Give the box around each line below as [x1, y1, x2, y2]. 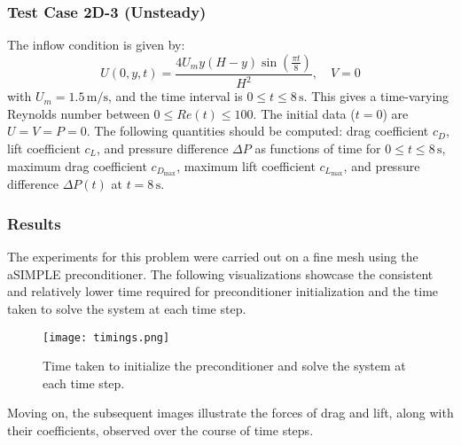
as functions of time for [254, 138, 381, 157]
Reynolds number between [7, 104, 150, 122]
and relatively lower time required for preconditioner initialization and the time [7, 282, 439, 301]
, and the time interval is [107, 87, 243, 105]
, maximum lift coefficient [176, 156, 316, 175]
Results [7, 212, 61, 234]
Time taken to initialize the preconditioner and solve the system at [43, 356, 406, 375]
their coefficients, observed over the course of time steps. [7, 421, 314, 440]
